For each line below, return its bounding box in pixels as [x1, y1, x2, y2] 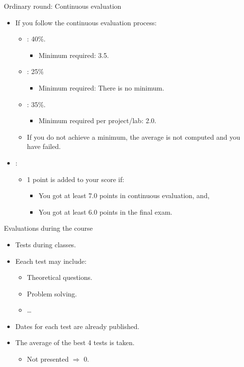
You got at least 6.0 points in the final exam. [38, 206, 173, 217]
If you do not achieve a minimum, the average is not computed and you [27, 131, 240, 142]
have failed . [27, 141, 61, 151]
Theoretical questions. [27, 272, 92, 282]
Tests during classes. [15, 239, 76, 249]
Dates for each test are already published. [15, 321, 139, 331]
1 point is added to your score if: [27, 174, 124, 184]
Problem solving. [27, 288, 77, 298]
